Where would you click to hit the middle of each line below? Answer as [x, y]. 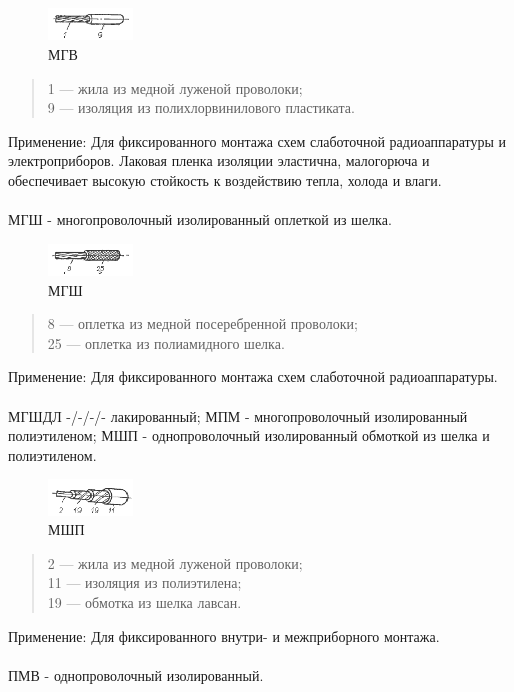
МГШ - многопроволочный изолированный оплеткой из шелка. [200, 219]
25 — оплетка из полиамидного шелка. [166, 342]
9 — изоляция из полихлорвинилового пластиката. [201, 107]
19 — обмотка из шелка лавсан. [144, 602]
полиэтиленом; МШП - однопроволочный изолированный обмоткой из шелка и [249, 435]
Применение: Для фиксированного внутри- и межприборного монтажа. [224, 635]
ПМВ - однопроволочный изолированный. [136, 674]
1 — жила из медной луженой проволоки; [175, 87]
